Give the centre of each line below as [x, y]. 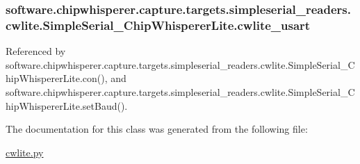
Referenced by [36, 51]
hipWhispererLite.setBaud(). [67, 105]
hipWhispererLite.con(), [57, 78]
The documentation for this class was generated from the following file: [157, 129]
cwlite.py [25, 152]
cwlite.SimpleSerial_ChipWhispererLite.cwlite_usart [158, 25]
